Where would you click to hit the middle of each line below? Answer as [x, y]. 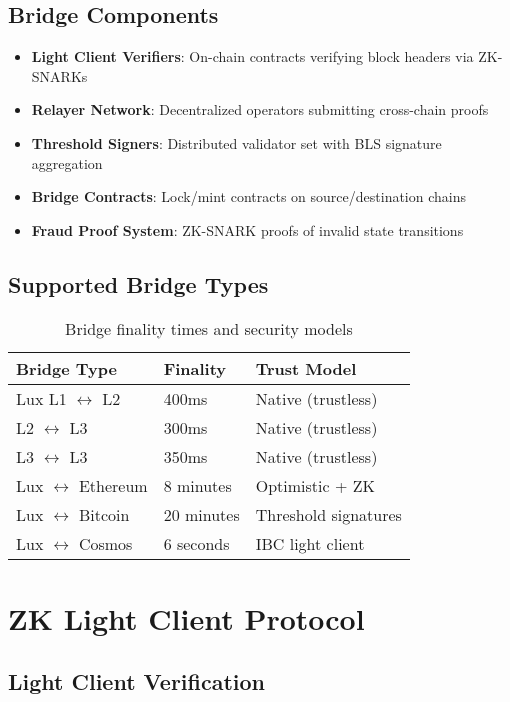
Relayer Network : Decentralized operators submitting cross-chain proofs [260, 109]
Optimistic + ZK [315, 485]
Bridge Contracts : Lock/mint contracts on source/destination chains [249, 196]
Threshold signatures [328, 514]
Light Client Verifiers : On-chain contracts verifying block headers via [252, 56]
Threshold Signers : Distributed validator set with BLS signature [236, 142]
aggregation [67, 162]
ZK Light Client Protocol [186, 617]
